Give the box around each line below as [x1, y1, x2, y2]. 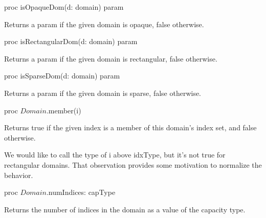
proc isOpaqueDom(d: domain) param [4, 2, 124, 12]
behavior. [4, 169, 33, 180]
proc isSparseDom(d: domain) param [4, 70, 120, 81]
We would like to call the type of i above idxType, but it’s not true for [4, 149, 226, 160]
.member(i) [46, 105, 81, 115]
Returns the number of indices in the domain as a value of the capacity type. [4, 204, 246, 214]
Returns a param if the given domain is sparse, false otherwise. [4, 87, 202, 98]
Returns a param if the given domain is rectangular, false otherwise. [4, 53, 217, 64]
